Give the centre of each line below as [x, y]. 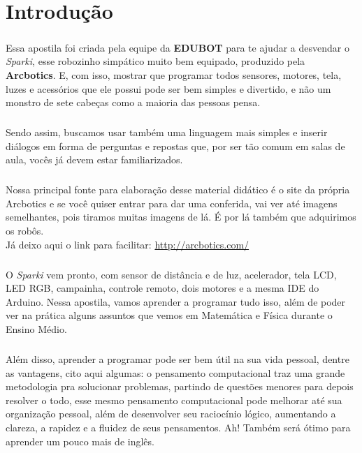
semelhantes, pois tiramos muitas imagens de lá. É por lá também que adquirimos [181, 217]
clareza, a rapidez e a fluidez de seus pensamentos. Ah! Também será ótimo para [178, 427]
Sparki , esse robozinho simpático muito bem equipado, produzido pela [155, 61]
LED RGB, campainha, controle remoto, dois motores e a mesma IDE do [162, 288]
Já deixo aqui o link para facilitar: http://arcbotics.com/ [128, 244]
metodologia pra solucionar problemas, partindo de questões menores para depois [180, 386]
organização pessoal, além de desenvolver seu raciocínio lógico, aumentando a [171, 414]
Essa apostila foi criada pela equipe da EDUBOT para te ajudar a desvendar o [178, 47]
